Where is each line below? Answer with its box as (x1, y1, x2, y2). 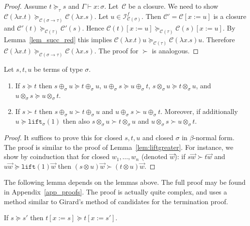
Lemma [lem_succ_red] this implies (4, 34, 112, 44)
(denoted (141, 151, 168, 161)
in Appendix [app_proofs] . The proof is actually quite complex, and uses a (4, 186, 227, 196)
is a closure (213, 11, 247, 21)
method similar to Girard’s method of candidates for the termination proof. (4, 196, 228, 206)
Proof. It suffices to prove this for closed (4, 132, 123, 143)
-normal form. (193, 132, 234, 143)
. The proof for (94, 46, 139, 56)
